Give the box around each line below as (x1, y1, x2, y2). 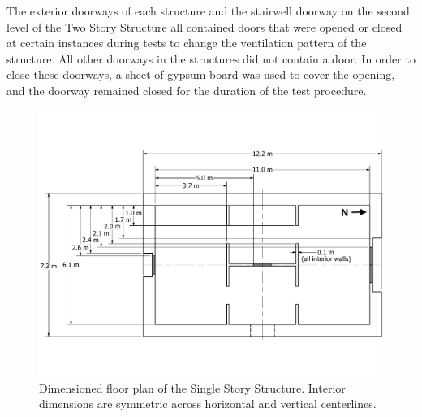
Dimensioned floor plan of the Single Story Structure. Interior (39, 379, 346, 396)
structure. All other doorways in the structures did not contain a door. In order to (6, 50, 416, 67)
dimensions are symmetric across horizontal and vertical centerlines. (39, 395, 377, 412)
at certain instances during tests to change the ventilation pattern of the (6, 34, 367, 51)
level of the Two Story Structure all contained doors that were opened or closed (6, 18, 403, 35)
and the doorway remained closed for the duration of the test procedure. (6, 81, 367, 98)
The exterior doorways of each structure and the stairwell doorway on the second (6, 2, 410, 19)
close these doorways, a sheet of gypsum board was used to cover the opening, (6, 66, 395, 83)
